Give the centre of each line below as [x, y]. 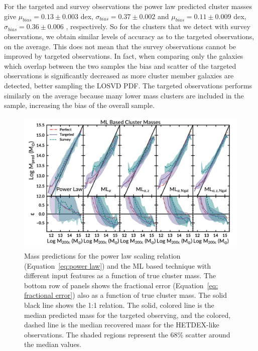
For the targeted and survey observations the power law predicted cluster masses [128, 6]
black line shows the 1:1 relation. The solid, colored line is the [119, 305]
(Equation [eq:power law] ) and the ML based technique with [117, 265]
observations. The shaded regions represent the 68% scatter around [127, 334]
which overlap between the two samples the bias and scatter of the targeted [120, 66]
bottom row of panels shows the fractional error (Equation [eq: [121, 285]
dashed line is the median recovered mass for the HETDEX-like [122, 325]
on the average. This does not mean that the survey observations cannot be [120, 46]
